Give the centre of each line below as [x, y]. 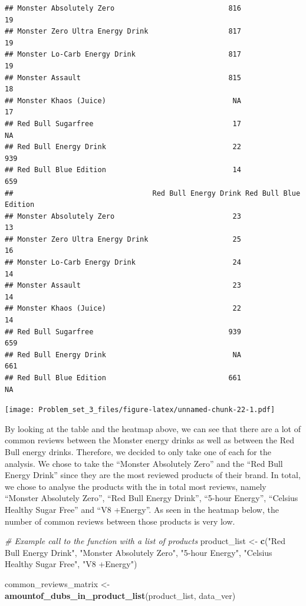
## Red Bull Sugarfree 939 [123, 332]
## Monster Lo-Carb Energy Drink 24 [123, 263]
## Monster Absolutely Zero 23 [123, 216]
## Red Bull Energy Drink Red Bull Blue [153, 193]
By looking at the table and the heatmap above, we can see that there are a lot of [153, 428]
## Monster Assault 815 [123, 78]
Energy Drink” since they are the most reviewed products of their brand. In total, [153, 475]
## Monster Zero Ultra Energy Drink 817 [123, 32]
